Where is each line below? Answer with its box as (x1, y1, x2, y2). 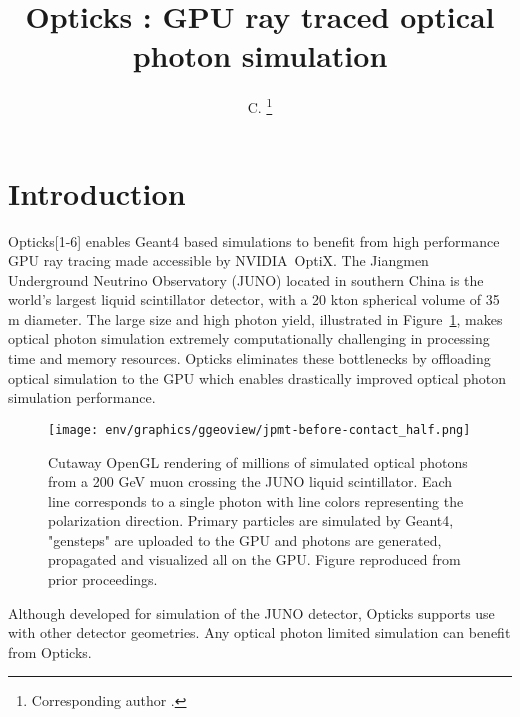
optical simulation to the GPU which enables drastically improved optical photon (8, 367, 507, 388)
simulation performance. (8, 387, 156, 408)
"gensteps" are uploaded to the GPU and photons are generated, (48, 529, 442, 550)
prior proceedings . (48, 569, 158, 590)
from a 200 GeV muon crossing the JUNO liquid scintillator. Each (48, 471, 453, 492)
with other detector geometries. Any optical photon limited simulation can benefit (8, 622, 511, 643)
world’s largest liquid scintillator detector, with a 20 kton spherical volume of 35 (8, 289, 500, 310)
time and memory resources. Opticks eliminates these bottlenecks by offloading (8, 348, 491, 369)
